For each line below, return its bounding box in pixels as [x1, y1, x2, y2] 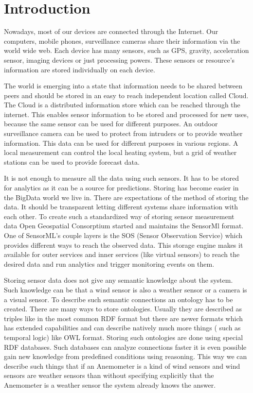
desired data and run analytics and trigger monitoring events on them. [4, 258, 215, 269]
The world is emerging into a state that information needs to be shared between [4, 81, 243, 91]
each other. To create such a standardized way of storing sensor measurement [4, 211, 235, 221]
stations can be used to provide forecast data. [4, 156, 140, 167]
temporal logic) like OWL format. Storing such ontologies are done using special [4, 332, 243, 342]
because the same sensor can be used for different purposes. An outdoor [4, 119, 218, 129]
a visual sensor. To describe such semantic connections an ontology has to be [4, 294, 233, 304]
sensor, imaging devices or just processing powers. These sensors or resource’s [4, 54, 235, 65]
